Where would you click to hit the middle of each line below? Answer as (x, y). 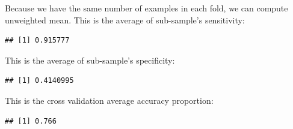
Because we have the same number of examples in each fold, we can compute (146, 8)
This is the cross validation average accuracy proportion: (109, 100)
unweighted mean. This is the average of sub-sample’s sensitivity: (125, 19)
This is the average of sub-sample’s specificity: (90, 60)
